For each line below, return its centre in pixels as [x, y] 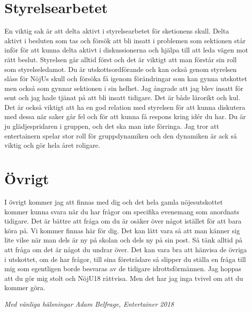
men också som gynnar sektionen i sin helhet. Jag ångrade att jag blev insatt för [124, 88]
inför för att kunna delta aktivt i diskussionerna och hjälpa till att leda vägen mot [126, 50]
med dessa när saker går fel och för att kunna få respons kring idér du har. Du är [125, 116]
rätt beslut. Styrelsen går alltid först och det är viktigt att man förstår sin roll [121, 59]
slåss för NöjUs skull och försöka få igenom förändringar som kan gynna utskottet [126, 78]
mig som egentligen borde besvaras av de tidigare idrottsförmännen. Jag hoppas [123, 269]
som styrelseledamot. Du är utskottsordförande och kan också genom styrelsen [121, 69]
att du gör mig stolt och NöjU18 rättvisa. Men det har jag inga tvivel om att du [124, 278]
